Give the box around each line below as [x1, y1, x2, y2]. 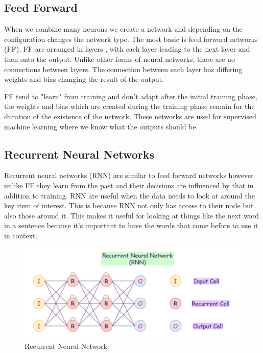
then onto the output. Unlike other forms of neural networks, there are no [4, 53, 235, 64]
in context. [4, 230, 38, 240]
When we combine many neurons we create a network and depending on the [4, 24, 243, 34]
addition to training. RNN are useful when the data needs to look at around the [4, 190, 255, 201]
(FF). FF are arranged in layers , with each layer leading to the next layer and [4, 43, 250, 54]
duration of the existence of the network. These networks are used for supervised [4, 111, 256, 121]
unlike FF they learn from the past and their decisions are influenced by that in [4, 180, 254, 190]
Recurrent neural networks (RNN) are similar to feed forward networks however [4, 170, 254, 181]
